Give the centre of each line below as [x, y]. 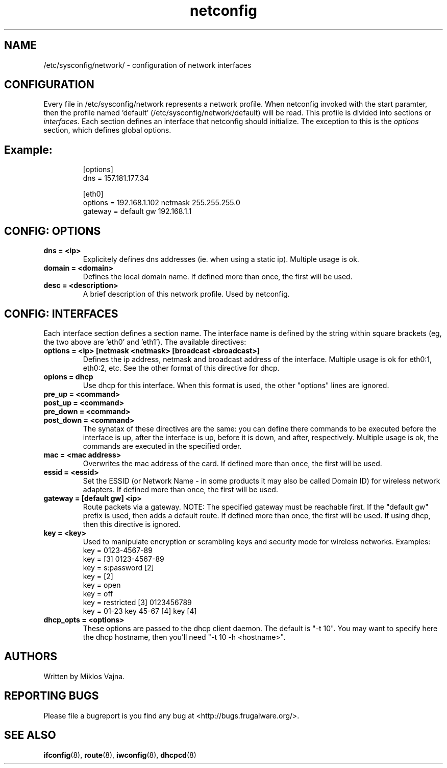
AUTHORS [31, 657]
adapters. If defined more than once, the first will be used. [180, 489]
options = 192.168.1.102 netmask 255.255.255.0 [162, 203]
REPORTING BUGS [52, 696]
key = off [98, 593]
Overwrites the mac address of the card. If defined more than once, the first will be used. [232, 463]
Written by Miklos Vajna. [84, 676]
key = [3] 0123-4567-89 [123, 559]
